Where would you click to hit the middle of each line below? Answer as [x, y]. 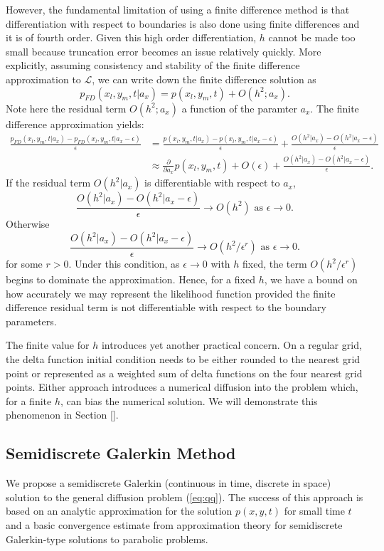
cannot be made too [312, 37]
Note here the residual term [66, 108]
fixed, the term [275, 264]
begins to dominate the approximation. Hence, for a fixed [130, 279]
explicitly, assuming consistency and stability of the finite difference [153, 65]
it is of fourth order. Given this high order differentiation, [131, 37]
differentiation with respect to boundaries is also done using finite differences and [183, 23]
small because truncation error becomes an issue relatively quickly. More [164, 51]
